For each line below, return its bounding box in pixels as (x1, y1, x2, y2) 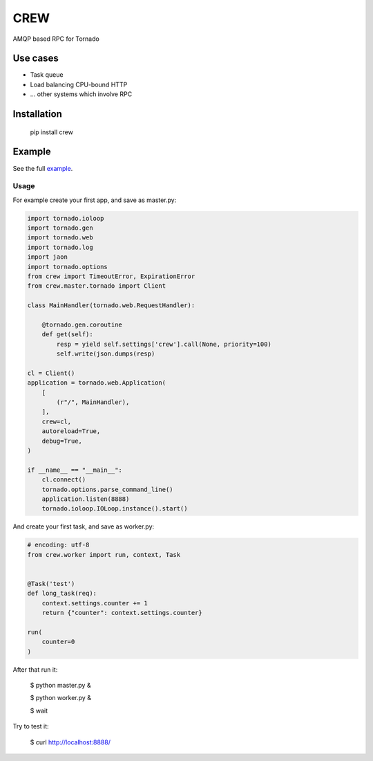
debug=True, (41, 437, 83, 445)
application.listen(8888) (41, 495, 130, 503)
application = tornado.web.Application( (27, 379, 166, 387)
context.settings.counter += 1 (41, 599, 148, 607)
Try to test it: (12, 722, 49, 731)
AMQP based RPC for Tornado (12, 35, 99, 43)
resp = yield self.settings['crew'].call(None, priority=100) (56, 340, 272, 348)
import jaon (27, 253, 68, 261)
